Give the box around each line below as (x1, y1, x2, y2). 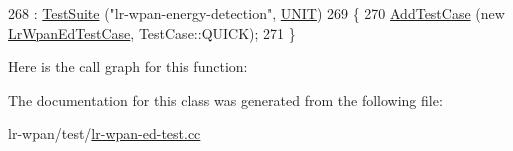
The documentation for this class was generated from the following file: (8, 89, 443, 110)
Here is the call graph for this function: (8, 56, 248, 77)
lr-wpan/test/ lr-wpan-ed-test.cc (8, 123, 201, 144)
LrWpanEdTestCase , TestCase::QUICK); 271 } (8, 22, 296, 43)
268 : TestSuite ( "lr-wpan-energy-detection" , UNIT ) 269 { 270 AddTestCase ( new (8, 3, 505, 23)
